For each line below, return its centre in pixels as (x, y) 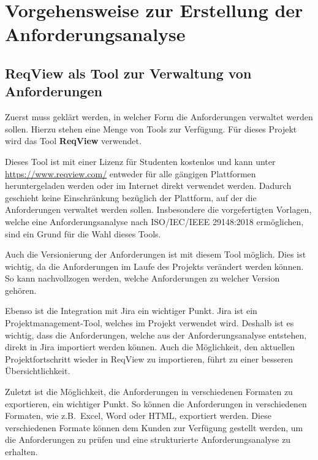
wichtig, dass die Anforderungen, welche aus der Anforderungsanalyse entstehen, (156, 335)
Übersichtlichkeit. (38, 371)
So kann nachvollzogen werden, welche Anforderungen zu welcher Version (142, 278)
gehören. (21, 290)
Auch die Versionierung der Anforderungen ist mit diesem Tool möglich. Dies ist (156, 254)
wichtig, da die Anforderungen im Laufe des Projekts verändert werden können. (154, 266)
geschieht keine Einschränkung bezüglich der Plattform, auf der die (131, 197)
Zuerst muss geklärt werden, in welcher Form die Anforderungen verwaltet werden (159, 117)
